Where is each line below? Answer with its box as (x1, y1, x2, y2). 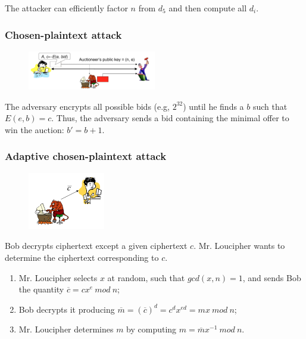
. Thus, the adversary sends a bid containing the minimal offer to (51, 112, 289, 124)
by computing (126, 323, 177, 335)
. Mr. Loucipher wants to (193, 239, 285, 252)
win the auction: (5, 123, 64, 135)
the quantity (18, 283, 64, 295)
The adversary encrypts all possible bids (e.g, (5, 100, 170, 112)
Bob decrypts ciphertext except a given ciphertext (5, 239, 188, 252)
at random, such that (107, 271, 185, 283)
